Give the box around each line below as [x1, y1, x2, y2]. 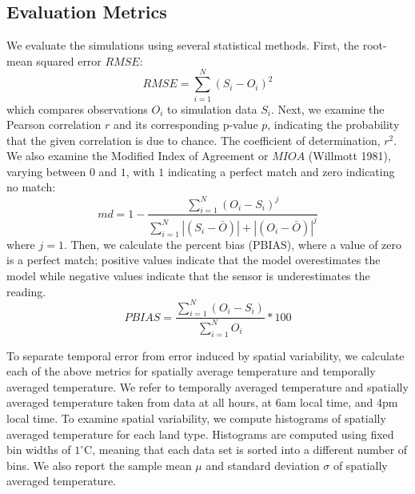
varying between [6, 163, 86, 179]
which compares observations [6, 100, 148, 117]
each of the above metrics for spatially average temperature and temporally [6, 363, 376, 380]
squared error [36, 52, 102, 69]
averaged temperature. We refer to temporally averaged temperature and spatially [6, 378, 409, 395]
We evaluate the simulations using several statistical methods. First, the [6, 37, 360, 54]
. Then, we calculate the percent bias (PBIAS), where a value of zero [63, 235, 402, 252]
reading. [6, 283, 46, 299]
